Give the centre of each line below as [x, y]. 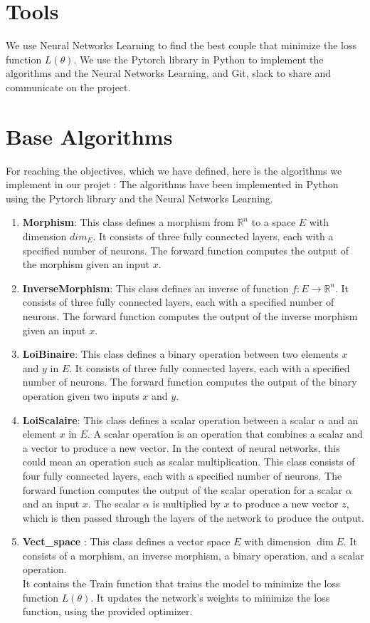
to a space [274, 222]
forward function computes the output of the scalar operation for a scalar [183, 489]
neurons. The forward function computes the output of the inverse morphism [190, 315]
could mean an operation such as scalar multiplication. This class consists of [189, 462]
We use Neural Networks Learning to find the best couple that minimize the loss [181, 45]
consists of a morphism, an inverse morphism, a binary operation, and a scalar [193, 555]
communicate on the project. [68, 87]
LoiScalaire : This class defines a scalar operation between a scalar [169, 419]
